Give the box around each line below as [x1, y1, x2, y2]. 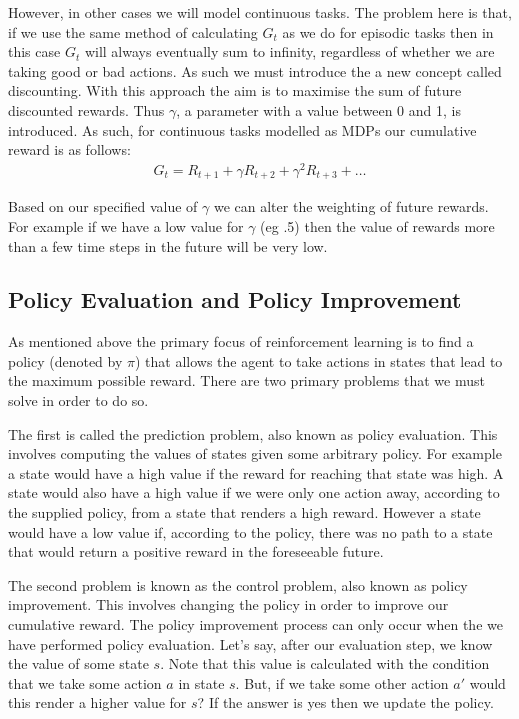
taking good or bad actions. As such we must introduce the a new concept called [8, 60, 502, 81]
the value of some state [8, 653, 149, 674]
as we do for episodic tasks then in [282, 21, 494, 42]
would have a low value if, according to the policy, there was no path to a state [8, 521, 493, 542]
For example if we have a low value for [8, 215, 244, 236]
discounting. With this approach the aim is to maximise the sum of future [8, 80, 462, 101]
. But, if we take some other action [235, 672, 449, 693]
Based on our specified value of [8, 196, 198, 217]
